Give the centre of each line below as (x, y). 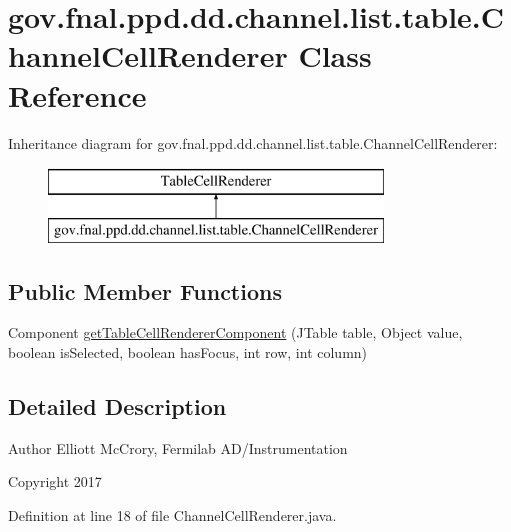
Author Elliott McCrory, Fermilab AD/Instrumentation (178, 447)
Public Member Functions (145, 290)
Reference (77, 94)
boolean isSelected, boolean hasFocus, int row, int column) (188, 352)
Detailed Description (117, 406)
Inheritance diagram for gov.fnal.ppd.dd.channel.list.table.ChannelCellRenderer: (253, 142)
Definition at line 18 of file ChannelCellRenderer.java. (172, 515)
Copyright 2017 (55, 481)
